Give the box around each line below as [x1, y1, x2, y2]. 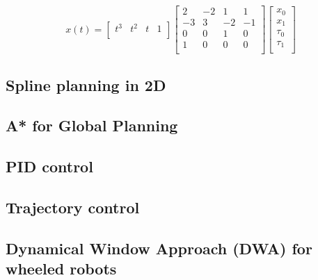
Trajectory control [6, 196, 140, 217]
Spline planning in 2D [6, 74, 166, 95]
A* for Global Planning [6, 115, 178, 136]
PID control [6, 156, 93, 177]
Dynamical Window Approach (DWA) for [6, 237, 312, 258]
